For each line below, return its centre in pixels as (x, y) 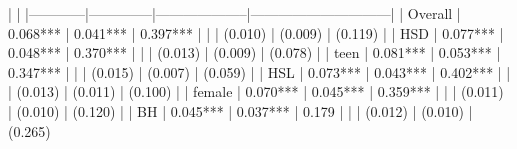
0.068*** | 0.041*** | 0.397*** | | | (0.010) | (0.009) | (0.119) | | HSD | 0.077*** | (256, 32)
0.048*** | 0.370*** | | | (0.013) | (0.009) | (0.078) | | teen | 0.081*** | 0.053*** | (254, 52)
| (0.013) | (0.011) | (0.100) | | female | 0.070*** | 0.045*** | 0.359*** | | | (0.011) (256, 91)
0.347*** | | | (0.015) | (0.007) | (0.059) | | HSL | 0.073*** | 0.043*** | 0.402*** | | (259, 71)
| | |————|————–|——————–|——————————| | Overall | (234, 13)
